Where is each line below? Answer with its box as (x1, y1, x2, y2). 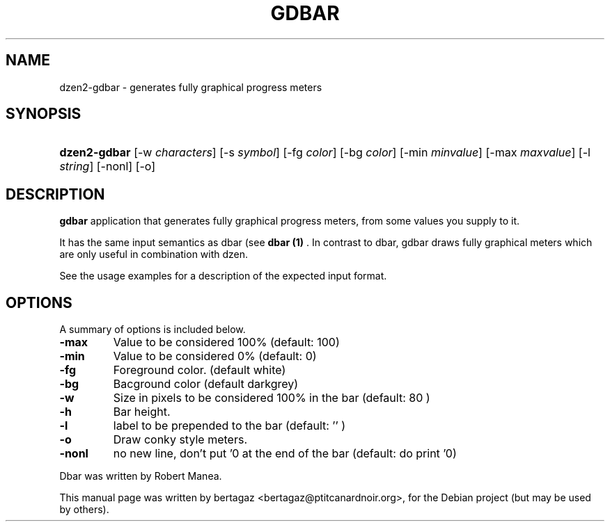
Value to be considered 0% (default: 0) (113, 349, 317, 364)
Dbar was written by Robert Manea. (59, 470, 222, 483)
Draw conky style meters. (113, 432, 247, 447)
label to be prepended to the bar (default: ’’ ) (113, 419, 346, 433)
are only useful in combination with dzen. (59, 248, 249, 261)
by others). (59, 503, 109, 516)
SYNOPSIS (6, 105, 81, 123)
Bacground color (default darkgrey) (113, 377, 299, 391)
